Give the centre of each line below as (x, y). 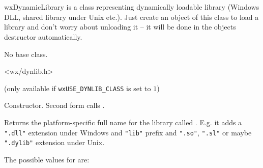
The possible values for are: (47, 159)
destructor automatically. (43, 36)
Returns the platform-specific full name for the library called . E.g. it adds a (123, 122)
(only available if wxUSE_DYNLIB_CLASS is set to (78, 88)
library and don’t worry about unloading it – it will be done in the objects (120, 27)
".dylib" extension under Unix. (54, 142)
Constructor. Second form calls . (54, 105)
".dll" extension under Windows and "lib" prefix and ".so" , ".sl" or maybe (128, 132)
